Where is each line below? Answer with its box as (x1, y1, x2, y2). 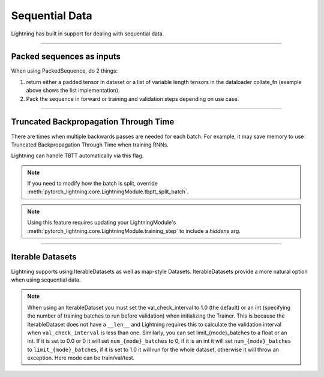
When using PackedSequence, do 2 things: (11, 67, 118, 74)
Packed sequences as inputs (11, 52, 121, 62)
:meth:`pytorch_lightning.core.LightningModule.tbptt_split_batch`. (27, 188, 189, 195)
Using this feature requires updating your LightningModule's (27, 219, 176, 226)
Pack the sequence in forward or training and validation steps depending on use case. (26, 95, 239, 102)
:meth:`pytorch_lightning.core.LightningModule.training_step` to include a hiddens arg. (27, 227, 241, 234)
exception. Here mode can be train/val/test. (27, 354, 135, 361)
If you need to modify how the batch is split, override (27, 180, 158, 187)
